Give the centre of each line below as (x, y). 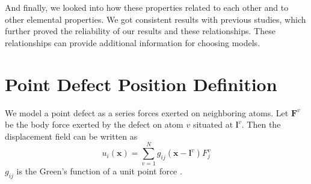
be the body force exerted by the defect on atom (94, 124)
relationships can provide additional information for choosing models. (133, 42)
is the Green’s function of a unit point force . (99, 171)
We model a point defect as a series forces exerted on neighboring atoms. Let (147, 112)
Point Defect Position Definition (141, 84)
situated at (213, 124)
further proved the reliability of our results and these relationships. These (140, 31)
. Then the (261, 124)
